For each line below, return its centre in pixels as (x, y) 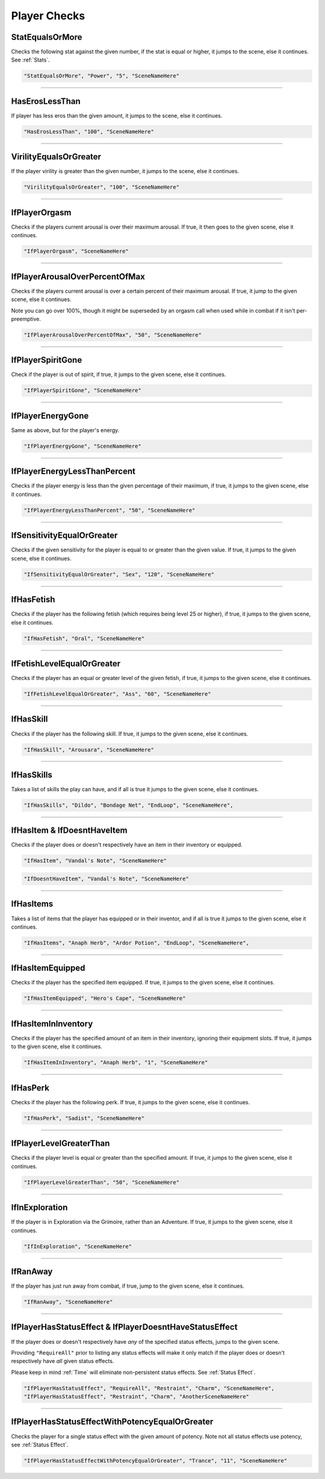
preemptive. (26, 319)
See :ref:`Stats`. (31, 60)
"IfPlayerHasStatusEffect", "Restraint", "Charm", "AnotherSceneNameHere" (137, 1397)
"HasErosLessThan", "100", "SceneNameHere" (89, 132)
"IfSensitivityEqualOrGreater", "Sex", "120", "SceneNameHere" (119, 574)
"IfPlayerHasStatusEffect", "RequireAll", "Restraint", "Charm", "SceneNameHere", (149, 1388)
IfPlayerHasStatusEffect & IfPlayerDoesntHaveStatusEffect (124, 1327)
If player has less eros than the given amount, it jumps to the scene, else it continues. (117, 115)
